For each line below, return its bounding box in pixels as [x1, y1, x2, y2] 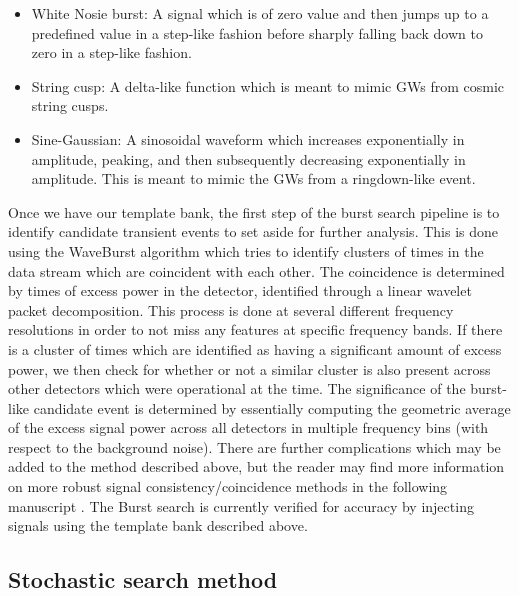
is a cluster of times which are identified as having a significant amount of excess [8, 338, 502, 359]
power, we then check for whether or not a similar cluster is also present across [8, 358, 491, 379]
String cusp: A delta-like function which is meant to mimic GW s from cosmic [31, 75, 504, 96]
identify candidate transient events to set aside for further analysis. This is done [8, 221, 498, 242]
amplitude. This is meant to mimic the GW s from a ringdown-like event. [31, 168, 476, 189]
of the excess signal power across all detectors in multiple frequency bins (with [8, 417, 489, 438]
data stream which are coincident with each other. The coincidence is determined [8, 260, 505, 281]
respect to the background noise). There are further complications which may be [8, 436, 501, 457]
